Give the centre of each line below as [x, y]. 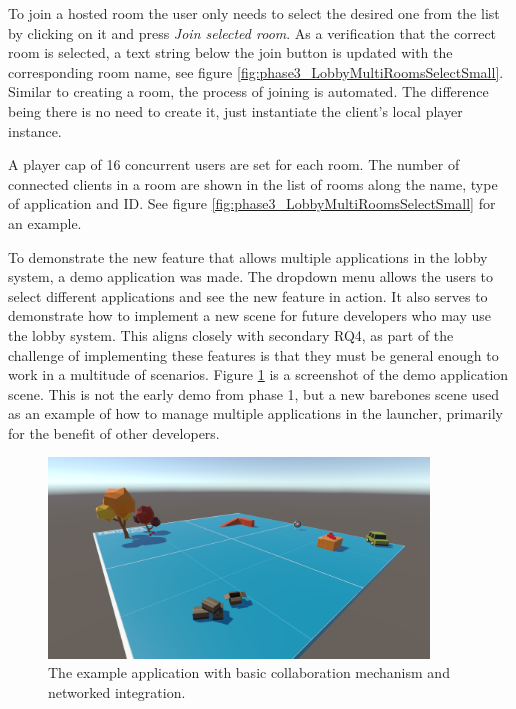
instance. [35, 130]
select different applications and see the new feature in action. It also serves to [248, 295]
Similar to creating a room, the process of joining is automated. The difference [248, 91]
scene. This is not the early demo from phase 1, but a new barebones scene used [253, 393]
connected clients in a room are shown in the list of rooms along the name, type [253, 183]
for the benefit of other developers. [114, 432]
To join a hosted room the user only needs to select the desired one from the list [254, 13]
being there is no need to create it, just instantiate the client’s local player [235, 110]
